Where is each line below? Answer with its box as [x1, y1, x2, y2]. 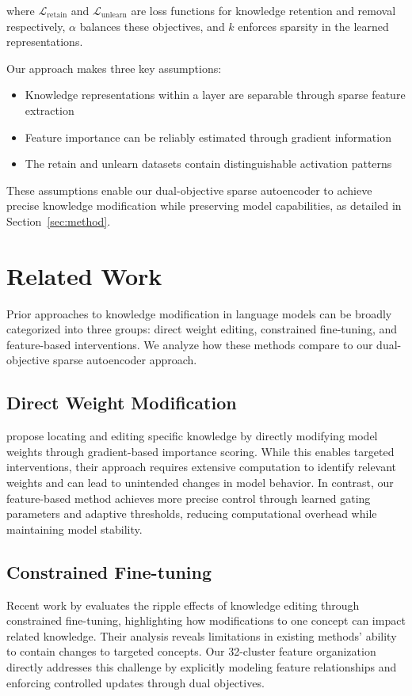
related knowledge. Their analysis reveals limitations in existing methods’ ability [6, 627, 397, 644]
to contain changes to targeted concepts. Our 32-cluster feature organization [6, 643, 376, 660]
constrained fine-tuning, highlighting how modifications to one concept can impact [6, 612, 406, 629]
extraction [25, 101, 74, 118]
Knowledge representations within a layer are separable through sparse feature [25, 86, 406, 103]
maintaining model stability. [6, 520, 143, 537]
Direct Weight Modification [6, 390, 237, 415]
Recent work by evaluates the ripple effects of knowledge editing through [6, 596, 360, 613]
